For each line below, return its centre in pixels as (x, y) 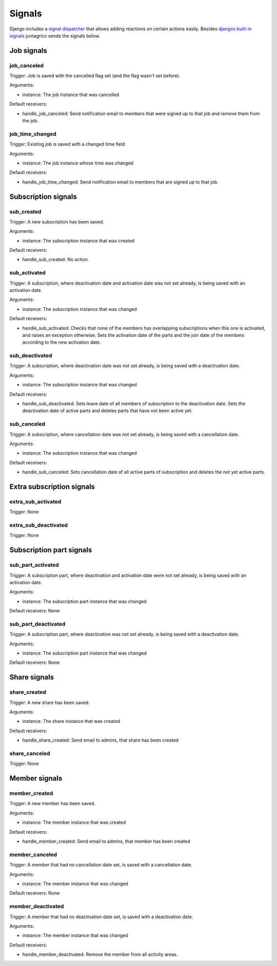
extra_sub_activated (35, 501)
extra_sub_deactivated (39, 525)
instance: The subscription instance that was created (78, 240)
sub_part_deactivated (37, 624)
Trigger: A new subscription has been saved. (57, 221)
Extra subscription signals (52, 486)
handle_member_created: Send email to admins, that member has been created (106, 841)
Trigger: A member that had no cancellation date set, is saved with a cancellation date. (101, 865)
